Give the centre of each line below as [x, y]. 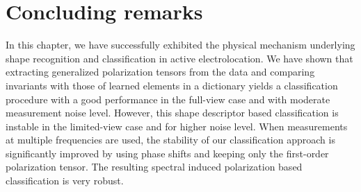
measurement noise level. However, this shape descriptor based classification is [172, 113]
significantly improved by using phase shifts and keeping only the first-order [167, 153]
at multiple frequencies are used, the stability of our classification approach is [170, 140]
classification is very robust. [65, 181]
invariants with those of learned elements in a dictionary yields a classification [172, 85]
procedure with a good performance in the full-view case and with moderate [168, 99]
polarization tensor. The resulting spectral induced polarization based [154, 167]
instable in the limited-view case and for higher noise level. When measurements [177, 126]
